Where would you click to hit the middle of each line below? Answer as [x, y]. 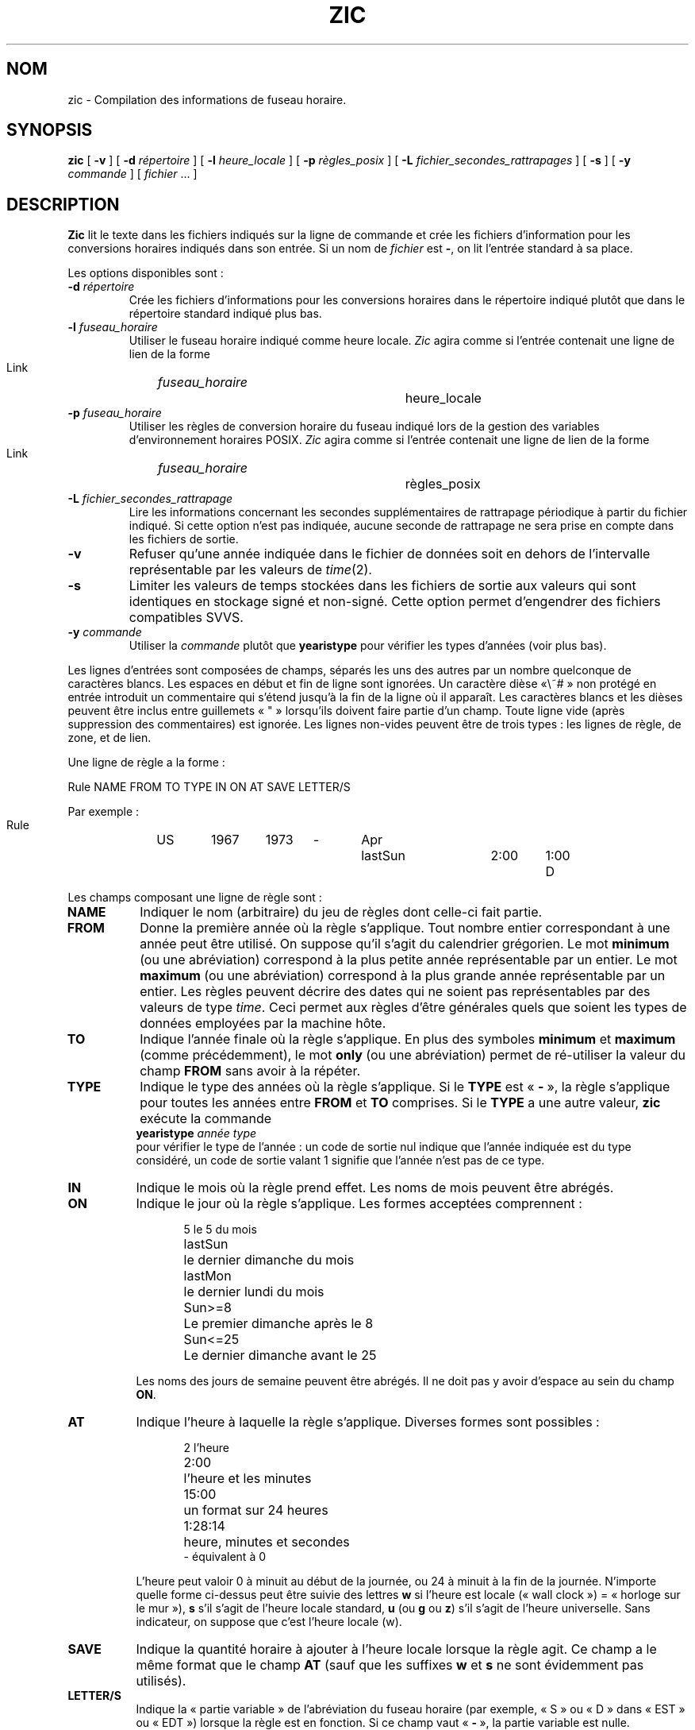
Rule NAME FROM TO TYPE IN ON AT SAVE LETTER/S [209, 787]
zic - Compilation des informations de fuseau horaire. [207, 99]
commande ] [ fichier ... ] [132, 174]
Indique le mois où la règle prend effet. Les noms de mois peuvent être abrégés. [375, 1188]
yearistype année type [196, 1133]
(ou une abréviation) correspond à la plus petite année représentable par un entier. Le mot [409, 960]
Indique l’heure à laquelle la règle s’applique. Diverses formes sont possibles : [368, 1422]
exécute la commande [206, 1119]
